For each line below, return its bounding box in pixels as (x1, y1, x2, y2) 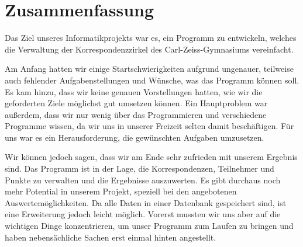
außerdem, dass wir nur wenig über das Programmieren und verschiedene (5, 108, 267, 120)
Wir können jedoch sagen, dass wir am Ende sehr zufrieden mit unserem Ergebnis (5, 151, 298, 163)
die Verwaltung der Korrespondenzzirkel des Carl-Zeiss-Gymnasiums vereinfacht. (5, 43, 294, 55)
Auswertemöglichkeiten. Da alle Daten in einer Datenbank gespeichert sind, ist (5, 196, 287, 208)
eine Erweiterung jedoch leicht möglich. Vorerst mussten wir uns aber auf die (5, 208, 281, 220)
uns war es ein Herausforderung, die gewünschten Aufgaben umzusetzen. (5, 131, 264, 143)
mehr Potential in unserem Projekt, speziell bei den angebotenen (5, 185, 237, 197)
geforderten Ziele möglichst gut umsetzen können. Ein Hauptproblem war (5, 97, 268, 109)
